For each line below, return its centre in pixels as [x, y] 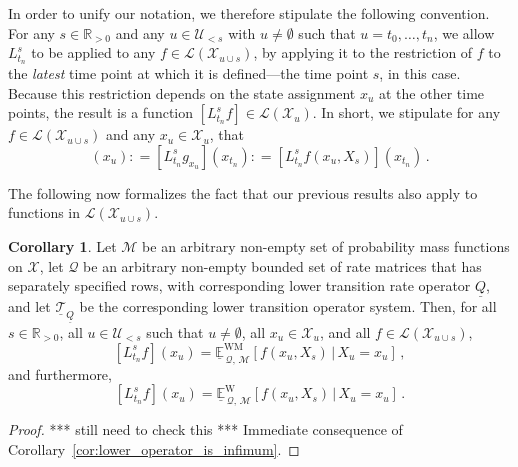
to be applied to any [93, 52]
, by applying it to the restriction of [363, 52]
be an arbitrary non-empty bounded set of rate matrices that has [282, 265]
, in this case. [420, 73]
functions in [44, 212]
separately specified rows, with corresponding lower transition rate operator [239, 285]
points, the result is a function [101, 112]
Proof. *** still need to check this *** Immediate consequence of [205, 429]
